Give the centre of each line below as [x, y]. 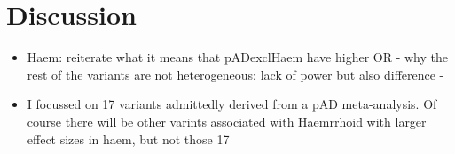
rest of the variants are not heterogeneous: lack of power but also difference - [235, 74]
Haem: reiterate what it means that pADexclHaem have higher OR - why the [237, 57]
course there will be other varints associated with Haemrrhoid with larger [227, 121]
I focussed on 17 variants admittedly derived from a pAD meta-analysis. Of [232, 104]
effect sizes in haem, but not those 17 [128, 139]
